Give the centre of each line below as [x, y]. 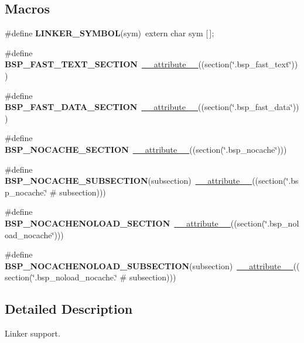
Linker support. [33, 333]
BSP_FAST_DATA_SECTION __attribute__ [101, 107]
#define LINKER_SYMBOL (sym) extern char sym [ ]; [110, 33]
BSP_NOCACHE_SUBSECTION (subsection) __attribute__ [129, 181]
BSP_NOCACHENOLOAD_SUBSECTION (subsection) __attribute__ [149, 265]
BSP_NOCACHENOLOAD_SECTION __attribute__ [118, 223]
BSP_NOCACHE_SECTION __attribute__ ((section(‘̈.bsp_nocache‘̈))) [146, 149]
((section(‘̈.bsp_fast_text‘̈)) [248, 64]
